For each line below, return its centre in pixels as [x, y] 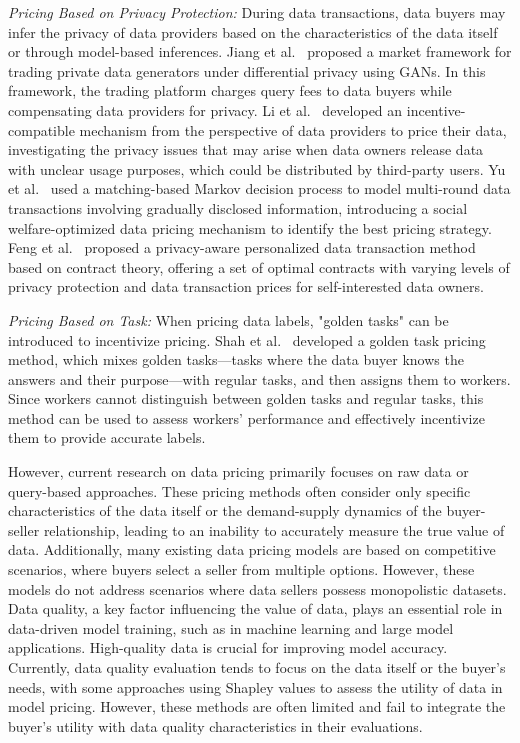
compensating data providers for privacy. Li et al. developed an [205, 109]
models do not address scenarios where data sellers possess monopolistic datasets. [257, 588]
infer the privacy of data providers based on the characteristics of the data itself [253, 31]
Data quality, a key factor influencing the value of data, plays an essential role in [255, 608]
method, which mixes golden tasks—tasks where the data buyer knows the [236, 359]
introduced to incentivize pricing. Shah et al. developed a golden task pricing [247, 339]
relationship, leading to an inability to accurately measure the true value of [274, 529]
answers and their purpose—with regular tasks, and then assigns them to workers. [259, 378]
